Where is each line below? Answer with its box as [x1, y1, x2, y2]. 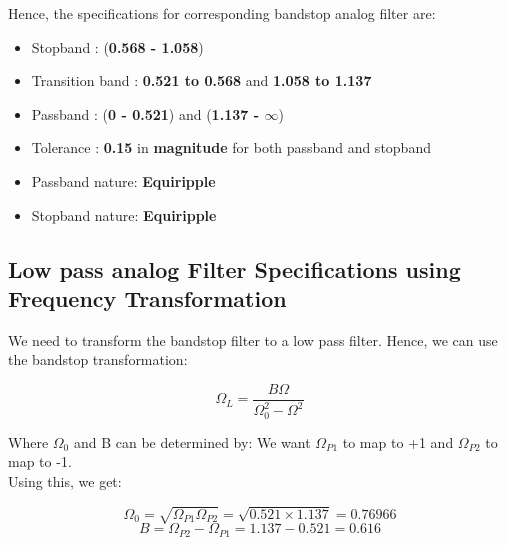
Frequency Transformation [8, 282, 287, 313]
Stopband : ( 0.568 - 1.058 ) [31, 36, 204, 57]
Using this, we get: [8, 470, 122, 491]
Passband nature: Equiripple [31, 170, 216, 191]
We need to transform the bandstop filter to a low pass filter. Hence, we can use [8, 329, 498, 350]
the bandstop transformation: [8, 349, 188, 370]
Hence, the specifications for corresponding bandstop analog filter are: [8, 3, 436, 23]
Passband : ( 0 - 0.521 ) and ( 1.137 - [31, 103, 259, 124]
